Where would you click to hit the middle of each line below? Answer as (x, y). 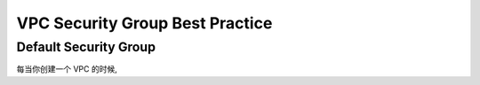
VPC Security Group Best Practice (144, 23)
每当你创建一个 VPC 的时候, (67, 69)
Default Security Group (86, 47)
